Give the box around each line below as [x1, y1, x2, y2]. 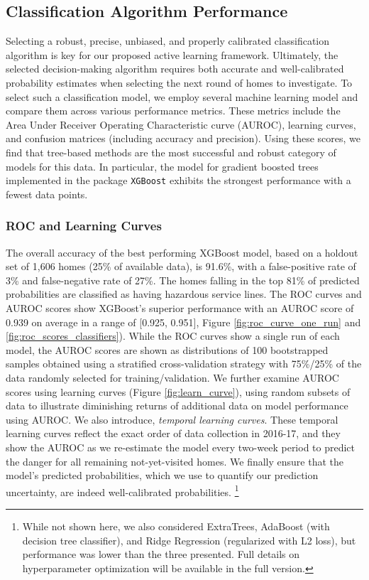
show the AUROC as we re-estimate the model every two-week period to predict [6, 439, 356, 454]
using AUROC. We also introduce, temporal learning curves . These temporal [6, 412, 338, 426]
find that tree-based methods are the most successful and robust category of [6, 144, 336, 159]
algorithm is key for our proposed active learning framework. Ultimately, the [6, 47, 338, 62]
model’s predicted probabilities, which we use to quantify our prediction [6, 468, 319, 483]
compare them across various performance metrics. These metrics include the [6, 103, 341, 118]
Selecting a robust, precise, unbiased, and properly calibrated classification [6, 33, 330, 48]
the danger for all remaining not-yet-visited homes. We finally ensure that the [6, 453, 344, 468]
